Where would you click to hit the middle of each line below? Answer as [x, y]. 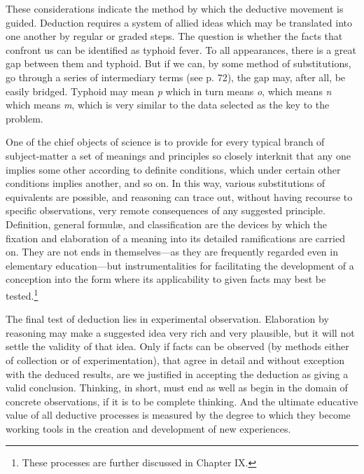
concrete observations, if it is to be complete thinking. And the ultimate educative [182, 401]
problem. [24, 118]
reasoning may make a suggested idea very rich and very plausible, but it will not [180, 332]
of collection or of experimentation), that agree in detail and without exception [175, 360]
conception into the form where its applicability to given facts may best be [166, 279]
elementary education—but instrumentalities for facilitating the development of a [180, 265]
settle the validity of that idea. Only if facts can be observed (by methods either [177, 346]
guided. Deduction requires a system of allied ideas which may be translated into [179, 22]
